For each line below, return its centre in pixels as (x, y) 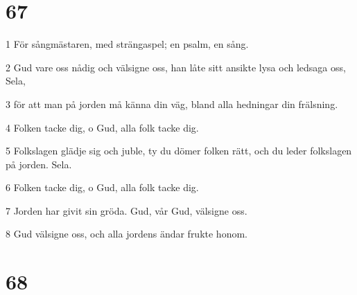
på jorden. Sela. (39, 164)
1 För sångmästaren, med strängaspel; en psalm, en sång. (127, 44)
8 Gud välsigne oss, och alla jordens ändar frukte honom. (127, 234)
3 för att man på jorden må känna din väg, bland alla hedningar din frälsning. (172, 104)
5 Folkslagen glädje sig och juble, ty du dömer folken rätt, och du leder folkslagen (179, 151)
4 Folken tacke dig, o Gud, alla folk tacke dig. (102, 127)
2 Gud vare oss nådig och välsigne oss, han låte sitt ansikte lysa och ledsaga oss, (176, 67)
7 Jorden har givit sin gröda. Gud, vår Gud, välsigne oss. (127, 210)
